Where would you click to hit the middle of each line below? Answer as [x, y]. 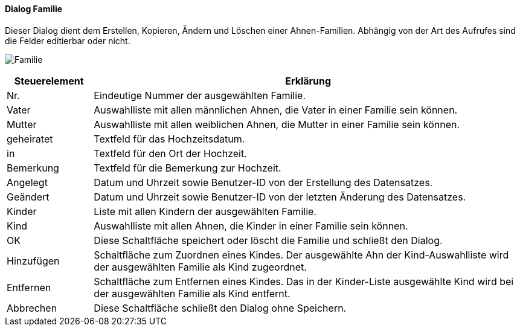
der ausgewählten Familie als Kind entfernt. [192, 293]
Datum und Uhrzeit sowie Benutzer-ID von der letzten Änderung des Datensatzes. [280, 197]
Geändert [28, 197]
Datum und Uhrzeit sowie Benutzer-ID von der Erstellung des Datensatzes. [263, 182]
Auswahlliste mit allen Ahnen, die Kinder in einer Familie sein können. [251, 226]
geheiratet [30, 139]
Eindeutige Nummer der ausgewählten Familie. [200, 95]
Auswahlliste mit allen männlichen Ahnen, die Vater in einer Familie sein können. [276, 110]
